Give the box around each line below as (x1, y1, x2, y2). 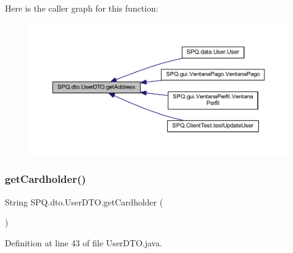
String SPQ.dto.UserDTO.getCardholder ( (5, 195, 163, 208)
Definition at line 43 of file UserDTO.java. (5, 236, 162, 249)
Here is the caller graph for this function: (5, 2, 159, 14)
